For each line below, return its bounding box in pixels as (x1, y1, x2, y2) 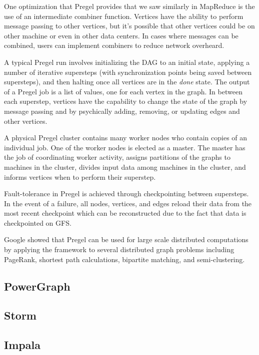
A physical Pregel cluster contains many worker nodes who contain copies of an (4, 132, 247, 143)
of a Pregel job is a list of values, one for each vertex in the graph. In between (4, 86, 242, 96)
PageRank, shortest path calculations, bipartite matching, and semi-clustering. (4, 254, 245, 264)
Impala (4, 337, 40, 353)
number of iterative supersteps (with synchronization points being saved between (4, 66, 252, 77)
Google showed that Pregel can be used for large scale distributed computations (4, 234, 248, 245)
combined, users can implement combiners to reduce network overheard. (4, 40, 224, 50)
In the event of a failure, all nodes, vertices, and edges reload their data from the (4, 198, 252, 208)
